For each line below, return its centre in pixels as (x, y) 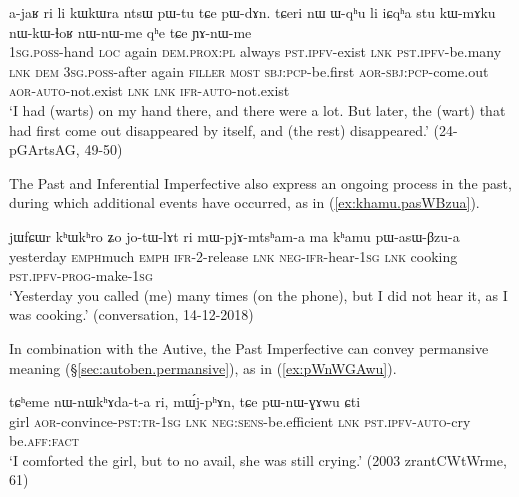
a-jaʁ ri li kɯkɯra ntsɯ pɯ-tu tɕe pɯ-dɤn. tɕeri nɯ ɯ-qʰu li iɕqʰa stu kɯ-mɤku (252, 12)
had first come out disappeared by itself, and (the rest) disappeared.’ (219, 129)
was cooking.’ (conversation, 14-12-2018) (131, 314)
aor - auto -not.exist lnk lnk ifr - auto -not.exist (149, 90)
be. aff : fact (44, 440)
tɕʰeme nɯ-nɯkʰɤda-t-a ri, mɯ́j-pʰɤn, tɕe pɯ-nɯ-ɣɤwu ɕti (185, 401)
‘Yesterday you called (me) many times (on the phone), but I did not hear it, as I (258, 294)
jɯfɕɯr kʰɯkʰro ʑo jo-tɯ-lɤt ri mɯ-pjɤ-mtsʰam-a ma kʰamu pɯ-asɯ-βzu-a (234, 235)
